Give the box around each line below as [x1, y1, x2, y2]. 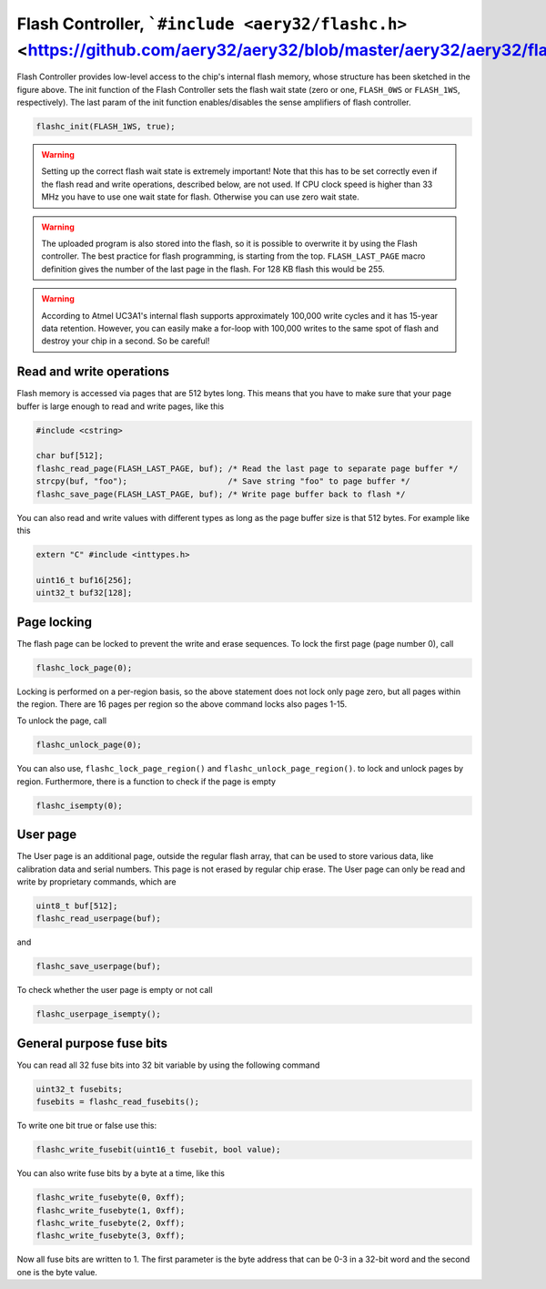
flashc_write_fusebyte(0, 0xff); [35, 1192, 186, 1202]
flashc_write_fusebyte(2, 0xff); [35, 1217, 186, 1228]
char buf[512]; [35, 451, 104, 461]
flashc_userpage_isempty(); [35, 1009, 161, 1019]
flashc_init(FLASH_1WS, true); [35, 121, 177, 132]
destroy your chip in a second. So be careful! [41, 335, 210, 346]
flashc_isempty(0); [35, 800, 123, 811]
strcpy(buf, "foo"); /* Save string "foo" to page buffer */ [35, 476, 411, 486]
